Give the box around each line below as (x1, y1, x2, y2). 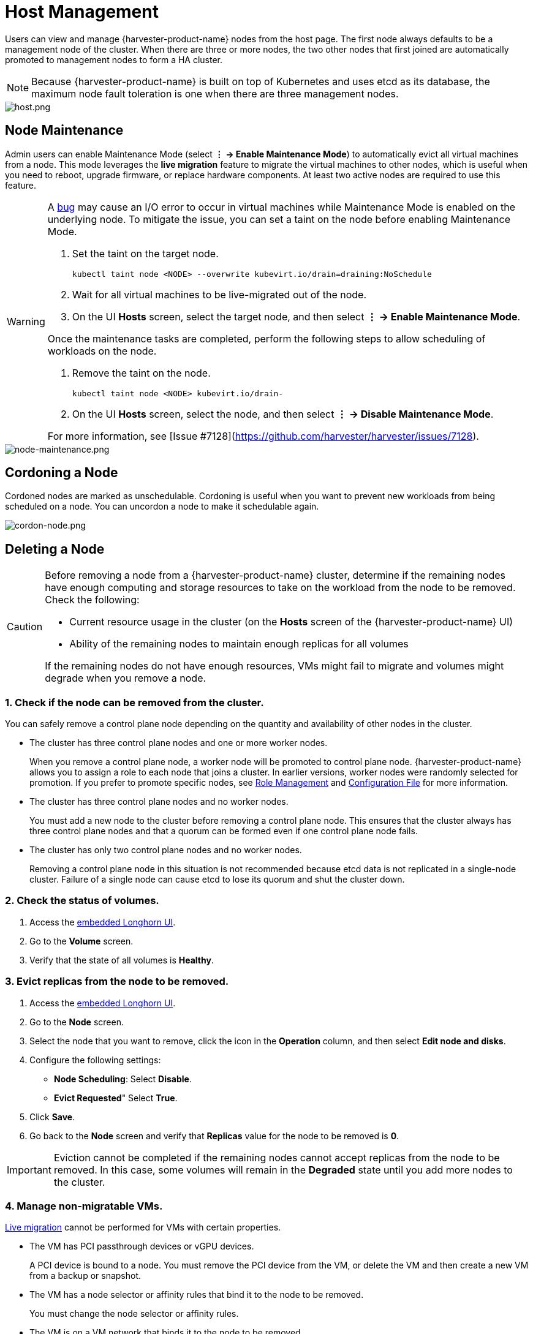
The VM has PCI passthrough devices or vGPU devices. (29, 1241, 254, 1252)
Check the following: (45, 594, 140, 606)
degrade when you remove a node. (45, 672, 206, 685)
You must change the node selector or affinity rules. (29, 1308, 239, 1319)
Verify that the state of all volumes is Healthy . (29, 954, 214, 965)
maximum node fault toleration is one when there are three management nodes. (31, 87, 399, 100)
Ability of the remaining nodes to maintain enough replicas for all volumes (69, 638, 409, 650)
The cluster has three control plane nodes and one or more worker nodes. (29, 737, 328, 748)
